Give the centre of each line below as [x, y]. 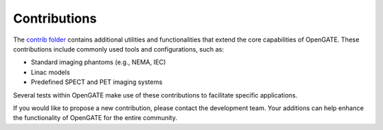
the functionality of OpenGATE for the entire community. [95, 118]
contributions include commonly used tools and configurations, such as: [119, 49]
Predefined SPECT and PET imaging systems [97, 82]
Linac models [50, 72]
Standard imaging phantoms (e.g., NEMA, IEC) [98, 62]
